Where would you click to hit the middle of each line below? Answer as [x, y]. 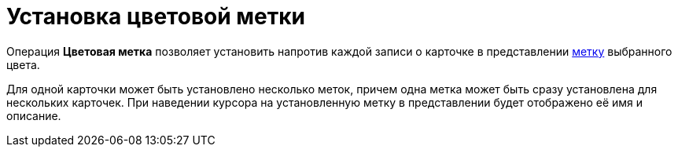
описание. [34, 115]
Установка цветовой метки [156, 16]
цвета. [23, 64]
